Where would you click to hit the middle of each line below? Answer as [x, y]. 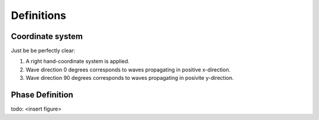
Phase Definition [42, 95]
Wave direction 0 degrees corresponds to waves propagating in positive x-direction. [128, 69]
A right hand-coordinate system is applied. [78, 61]
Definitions [39, 15]
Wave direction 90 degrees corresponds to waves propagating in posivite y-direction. [130, 78]
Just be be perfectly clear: [43, 51]
